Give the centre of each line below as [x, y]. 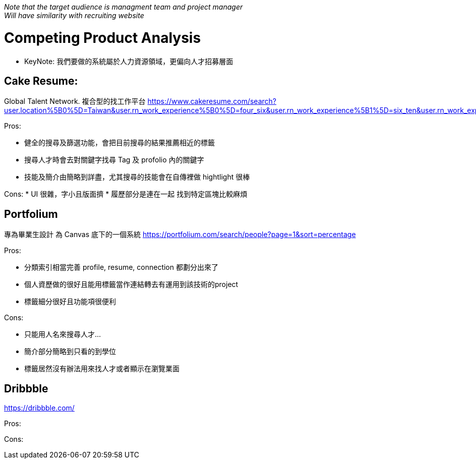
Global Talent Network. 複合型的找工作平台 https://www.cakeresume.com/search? [140, 101]
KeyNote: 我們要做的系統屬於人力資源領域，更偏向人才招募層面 [129, 61]
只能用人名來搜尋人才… [63, 334]
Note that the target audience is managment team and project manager [124, 7]
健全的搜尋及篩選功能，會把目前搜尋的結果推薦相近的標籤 [120, 143]
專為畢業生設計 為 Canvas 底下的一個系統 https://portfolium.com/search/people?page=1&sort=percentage [180, 235]
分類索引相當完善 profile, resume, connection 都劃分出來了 [121, 267]
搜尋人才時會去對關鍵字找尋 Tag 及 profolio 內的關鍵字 [114, 160]
